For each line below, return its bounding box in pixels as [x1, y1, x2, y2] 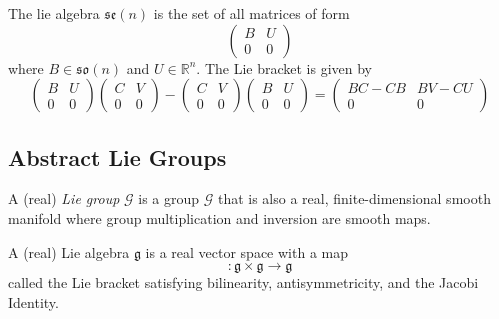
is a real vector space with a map [145, 241, 348, 262]
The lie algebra [8, 3, 100, 23]
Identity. [8, 291, 59, 312]
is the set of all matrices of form [153, 3, 350, 23]
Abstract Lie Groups [8, 141, 227, 172]
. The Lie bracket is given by [196, 57, 372, 78]
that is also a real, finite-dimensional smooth [217, 188, 491, 209]
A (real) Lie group [8, 188, 120, 209]
